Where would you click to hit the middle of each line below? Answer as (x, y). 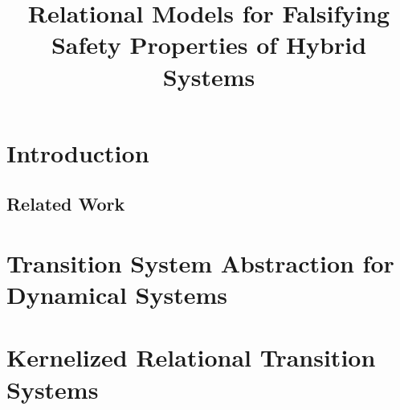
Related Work (66, 204)
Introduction (78, 152)
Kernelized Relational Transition (191, 357)
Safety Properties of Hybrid (209, 45)
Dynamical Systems (117, 295)
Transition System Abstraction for (200, 262)
